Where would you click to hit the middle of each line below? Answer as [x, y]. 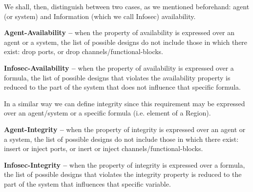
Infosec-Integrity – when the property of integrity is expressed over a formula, [125, 164]
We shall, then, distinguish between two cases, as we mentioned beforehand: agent [127, 6]
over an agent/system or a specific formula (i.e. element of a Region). [107, 113]
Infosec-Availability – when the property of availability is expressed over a [119, 67]
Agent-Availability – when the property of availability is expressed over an [119, 32]
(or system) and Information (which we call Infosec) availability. [100, 16]
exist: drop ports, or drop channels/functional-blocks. [84, 51]
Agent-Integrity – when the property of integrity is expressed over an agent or [125, 129]
